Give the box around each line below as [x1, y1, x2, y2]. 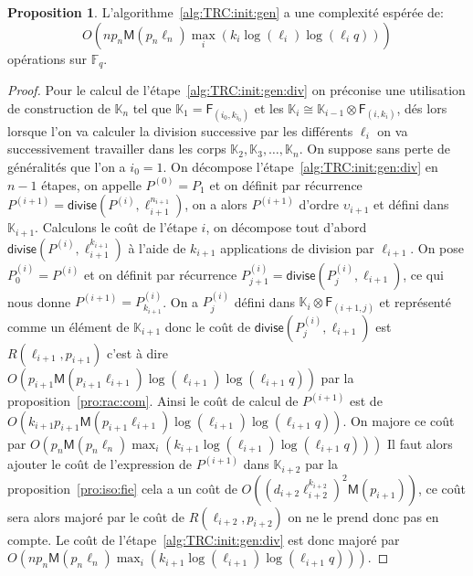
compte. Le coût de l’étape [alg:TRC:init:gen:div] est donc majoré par [7, 529, 400, 549]
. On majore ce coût [342, 411, 455, 430]
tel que [132, 98, 172, 117]
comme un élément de [7, 316, 130, 336]
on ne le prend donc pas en [288, 507, 439, 526]
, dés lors [396, 98, 447, 117]
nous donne [7, 292, 71, 311]
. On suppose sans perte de [299, 139, 450, 158]
